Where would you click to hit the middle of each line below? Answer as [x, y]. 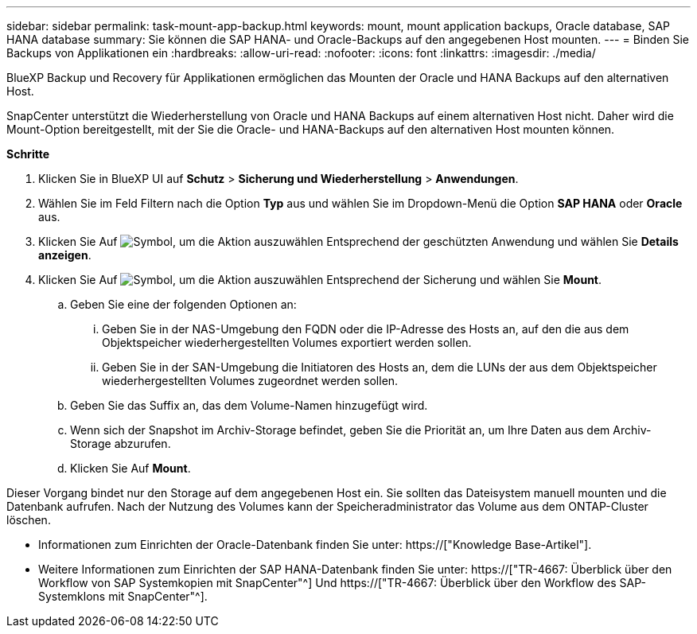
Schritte [28, 154]
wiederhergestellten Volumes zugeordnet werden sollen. [250, 381]
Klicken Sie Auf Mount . [130, 468]
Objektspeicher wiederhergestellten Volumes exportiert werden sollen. [287, 342]
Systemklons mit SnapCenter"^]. [123, 596]
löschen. [29, 520]
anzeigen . [65, 255]
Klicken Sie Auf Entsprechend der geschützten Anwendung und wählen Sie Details [358, 241]
